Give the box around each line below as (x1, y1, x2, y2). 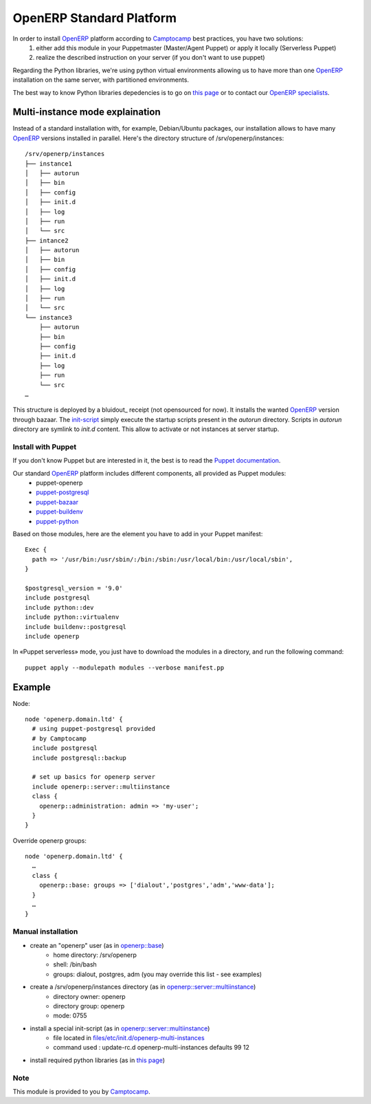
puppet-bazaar (36, 498, 79, 506)
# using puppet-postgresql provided (32, 725, 156, 733)
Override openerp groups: (12, 836, 87, 845)
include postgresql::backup (32, 753, 127, 762)
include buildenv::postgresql (25, 623, 127, 630)
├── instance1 (25, 159, 72, 168)
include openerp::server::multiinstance (32, 782, 170, 791)
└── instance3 (25, 313, 72, 321)
